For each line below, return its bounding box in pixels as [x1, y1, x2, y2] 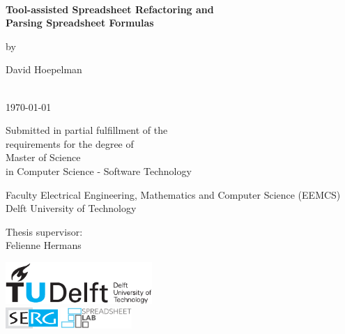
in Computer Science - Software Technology [6, 163, 192, 178]
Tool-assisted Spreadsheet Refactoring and [6, 1, 214, 16]
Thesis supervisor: [6, 224, 83, 238]
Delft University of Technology [6, 201, 137, 215]
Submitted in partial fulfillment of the [6, 123, 168, 137]
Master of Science [6, 150, 81, 165]
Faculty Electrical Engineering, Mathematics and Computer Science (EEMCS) [6, 187, 341, 202]
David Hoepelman [6, 62, 82, 77]
